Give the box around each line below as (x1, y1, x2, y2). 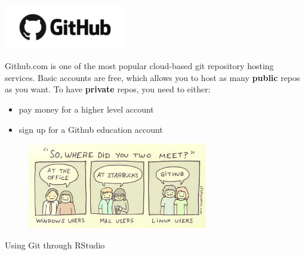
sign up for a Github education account (19, 123, 163, 135)
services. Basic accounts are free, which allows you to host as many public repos (5, 71, 300, 83)
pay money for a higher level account (19, 102, 154, 115)
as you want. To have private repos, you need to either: (5, 83, 211, 95)
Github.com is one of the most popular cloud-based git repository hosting (5, 60, 274, 72)
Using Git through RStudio (5, 238, 105, 251)
